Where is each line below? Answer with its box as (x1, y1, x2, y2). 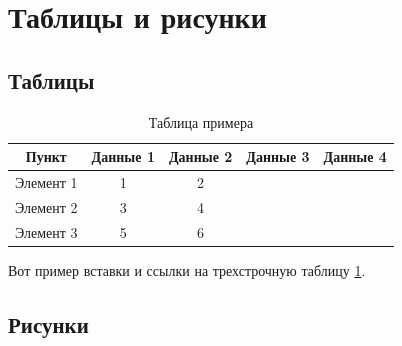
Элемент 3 (15, 221, 78, 242)
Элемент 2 (15, 196, 78, 217)
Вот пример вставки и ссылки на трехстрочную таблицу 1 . (8, 259, 366, 280)
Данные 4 (323, 146, 387, 167)
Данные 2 (168, 146, 233, 167)
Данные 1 (91, 146, 155, 167)
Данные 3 (246, 146, 310, 167)
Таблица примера (148, 111, 254, 132)
